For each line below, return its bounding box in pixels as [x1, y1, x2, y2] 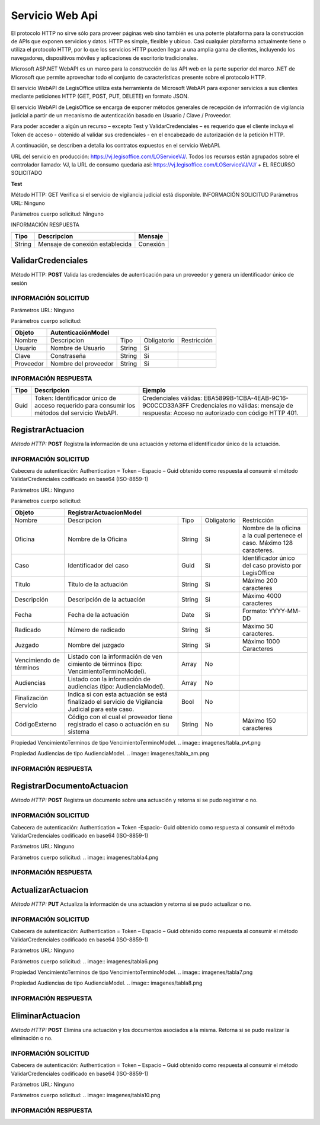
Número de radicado [68, 626, 126, 634]
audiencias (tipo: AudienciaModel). [68, 682, 165, 690]
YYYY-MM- [268, 607, 301, 615]
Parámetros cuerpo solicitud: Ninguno [11, 210, 104, 217]
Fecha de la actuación [68, 610, 130, 618]
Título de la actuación [68, 580, 128, 588]
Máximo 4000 [242, 591, 281, 600]
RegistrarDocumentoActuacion [11, 781, 129, 791]
